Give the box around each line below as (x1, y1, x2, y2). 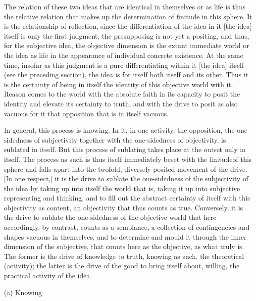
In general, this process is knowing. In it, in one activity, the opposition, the (4, 125, 235, 135)
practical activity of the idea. (4, 270, 92, 281)
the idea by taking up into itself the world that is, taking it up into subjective (4, 183, 240, 193)
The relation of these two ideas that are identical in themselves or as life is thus (4, 1, 246, 11)
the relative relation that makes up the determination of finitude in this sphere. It (4, 11, 253, 21)
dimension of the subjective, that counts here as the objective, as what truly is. (4, 241, 244, 251)
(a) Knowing (4, 287, 42, 297)
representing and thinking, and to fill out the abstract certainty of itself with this (4, 193, 251, 203)
